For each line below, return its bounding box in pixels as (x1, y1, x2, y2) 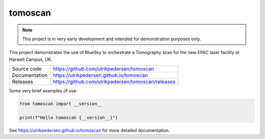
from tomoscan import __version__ (19, 101, 103, 107)
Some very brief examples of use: (9, 88, 78, 94)
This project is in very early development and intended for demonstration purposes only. (22, 36, 201, 42)
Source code (12, 65, 42, 72)
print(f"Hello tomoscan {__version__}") (19, 114, 118, 120)
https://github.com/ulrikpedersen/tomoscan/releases (53, 79, 176, 85)
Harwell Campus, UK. (9, 56, 53, 62)
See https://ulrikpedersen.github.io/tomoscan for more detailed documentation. (9, 127, 170, 133)
